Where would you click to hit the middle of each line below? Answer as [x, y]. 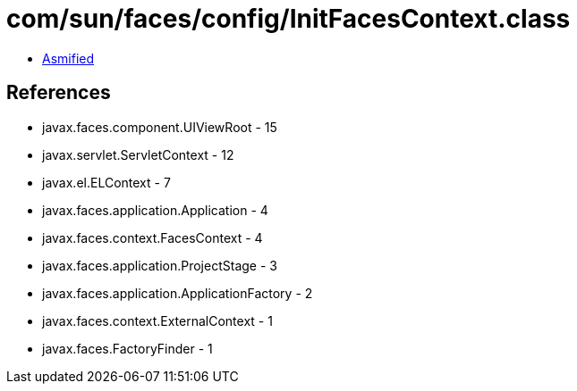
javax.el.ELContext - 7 [106, 182]
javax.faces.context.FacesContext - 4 [153, 237]
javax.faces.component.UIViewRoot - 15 [160, 127]
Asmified [68, 58]
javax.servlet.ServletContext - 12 [138, 154]
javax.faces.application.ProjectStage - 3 [160, 265]
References [59, 93]
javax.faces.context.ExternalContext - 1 [157, 320]
